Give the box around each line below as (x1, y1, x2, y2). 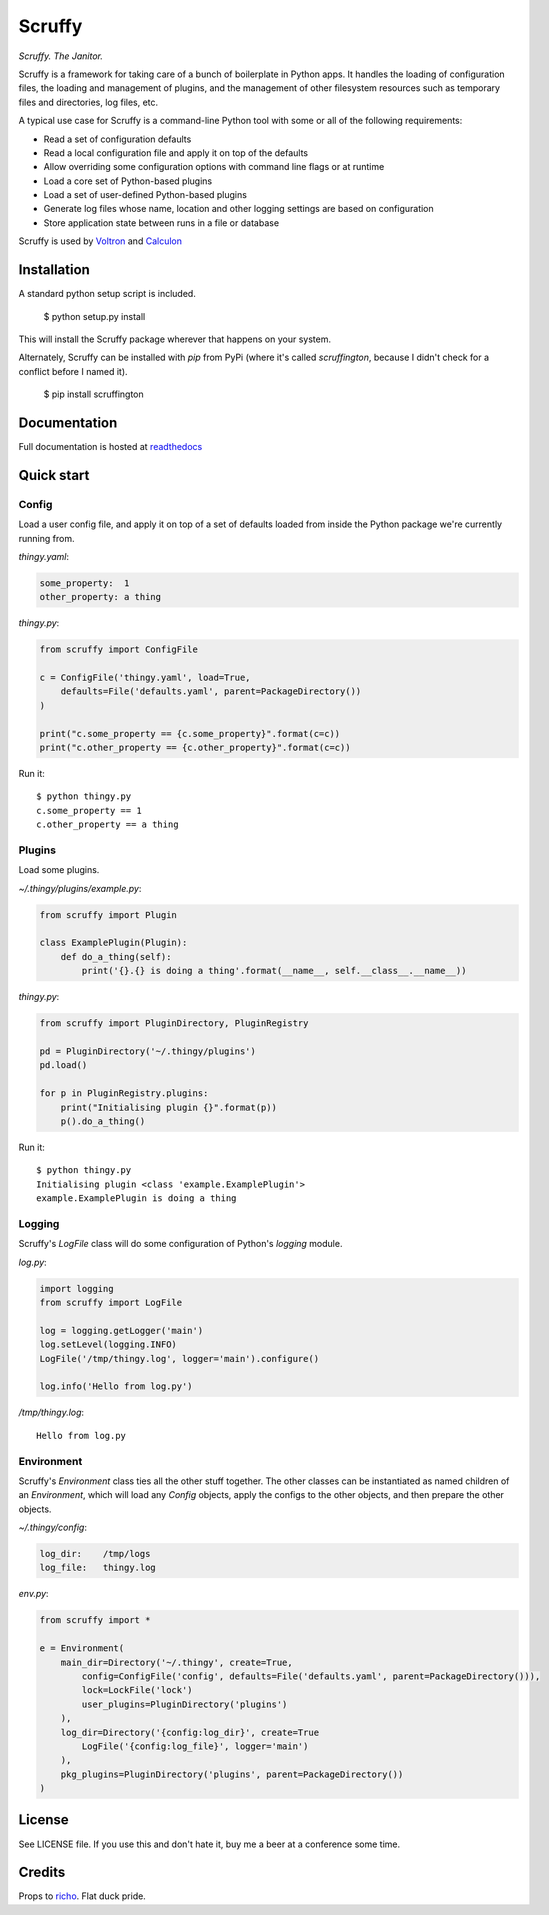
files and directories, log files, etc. (18, 96, 159, 108)
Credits (18, 1864, 66, 1881)
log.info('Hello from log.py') (39, 1381, 194, 1392)
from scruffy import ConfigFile (39, 644, 199, 655)
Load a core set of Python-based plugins (43, 175, 213, 187)
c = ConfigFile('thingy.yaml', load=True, (39, 672, 251, 684)
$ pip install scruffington (43, 388, 144, 400)
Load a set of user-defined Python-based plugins (43, 189, 247, 201)
